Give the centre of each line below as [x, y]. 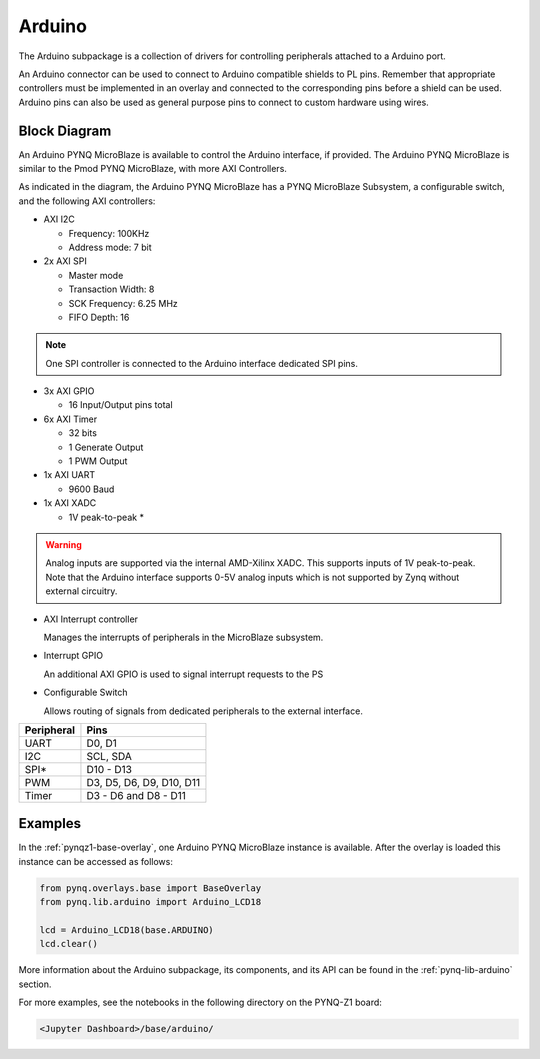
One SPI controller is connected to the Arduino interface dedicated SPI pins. [202, 363]
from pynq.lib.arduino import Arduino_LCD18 [150, 902]
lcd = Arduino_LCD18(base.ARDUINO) [126, 929]
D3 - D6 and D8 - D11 [136, 795]
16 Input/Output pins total [121, 405]
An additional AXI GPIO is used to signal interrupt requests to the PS [183, 674]
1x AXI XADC [70, 503]
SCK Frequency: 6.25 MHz [123, 303]
